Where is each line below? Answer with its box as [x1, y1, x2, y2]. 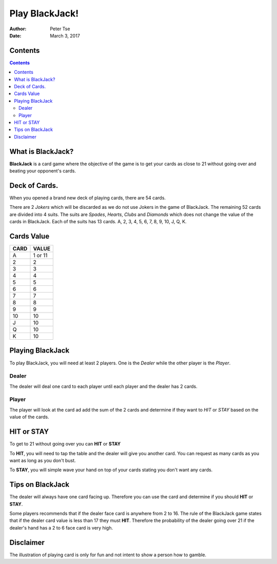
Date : [9, 32, 22, 38]
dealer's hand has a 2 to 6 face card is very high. [9, 524, 113, 531]
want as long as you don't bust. [9, 457, 76, 463]
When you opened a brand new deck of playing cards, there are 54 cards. [9, 195, 166, 201]
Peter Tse [50, 26, 70, 32]
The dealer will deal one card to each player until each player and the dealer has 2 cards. [9, 383, 197, 390]
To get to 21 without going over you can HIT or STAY [9, 441, 121, 447]
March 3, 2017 [50, 32, 81, 38]
